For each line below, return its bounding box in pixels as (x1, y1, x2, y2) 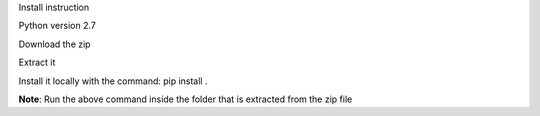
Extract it (18, 56, 56, 69)
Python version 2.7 (18, 20, 97, 32)
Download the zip (18, 38, 91, 50)
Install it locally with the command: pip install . (18, 75, 208, 87)
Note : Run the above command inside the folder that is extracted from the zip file (18, 93, 353, 105)
